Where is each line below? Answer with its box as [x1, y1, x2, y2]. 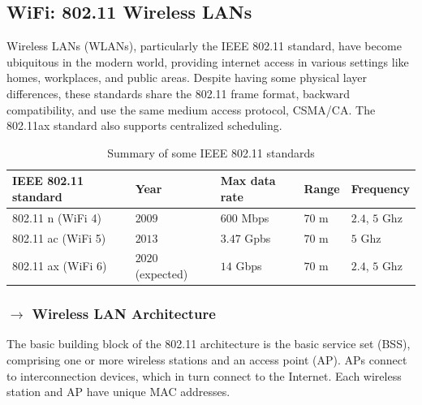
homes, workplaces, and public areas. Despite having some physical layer [6, 69, 368, 86]
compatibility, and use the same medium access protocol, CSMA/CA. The [6, 101, 376, 118]
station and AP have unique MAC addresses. [6, 383, 230, 400]
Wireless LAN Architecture [32, 304, 216, 324]
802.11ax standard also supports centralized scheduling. [6, 117, 282, 134]
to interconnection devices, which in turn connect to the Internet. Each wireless [6, 367, 402, 384]
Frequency [351, 180, 410, 197]
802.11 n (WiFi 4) [12, 209, 101, 226]
